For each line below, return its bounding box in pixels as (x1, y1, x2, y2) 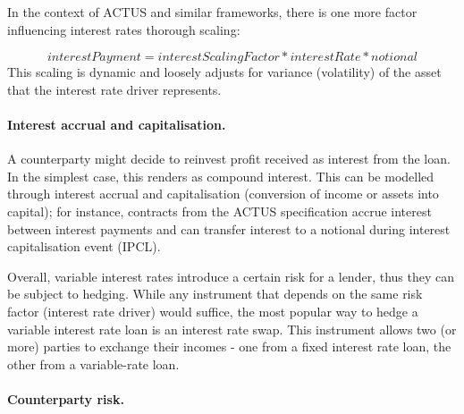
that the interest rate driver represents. (7, 80, 222, 98)
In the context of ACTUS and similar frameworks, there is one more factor (7, 3, 418, 21)
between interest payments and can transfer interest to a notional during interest (7, 219, 451, 238)
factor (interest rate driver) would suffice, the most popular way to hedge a (7, 301, 418, 320)
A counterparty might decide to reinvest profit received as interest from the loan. (7, 149, 451, 168)
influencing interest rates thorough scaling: (7, 20, 240, 38)
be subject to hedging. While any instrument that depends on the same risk (7, 284, 423, 303)
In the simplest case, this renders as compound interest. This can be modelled (7, 166, 434, 185)
